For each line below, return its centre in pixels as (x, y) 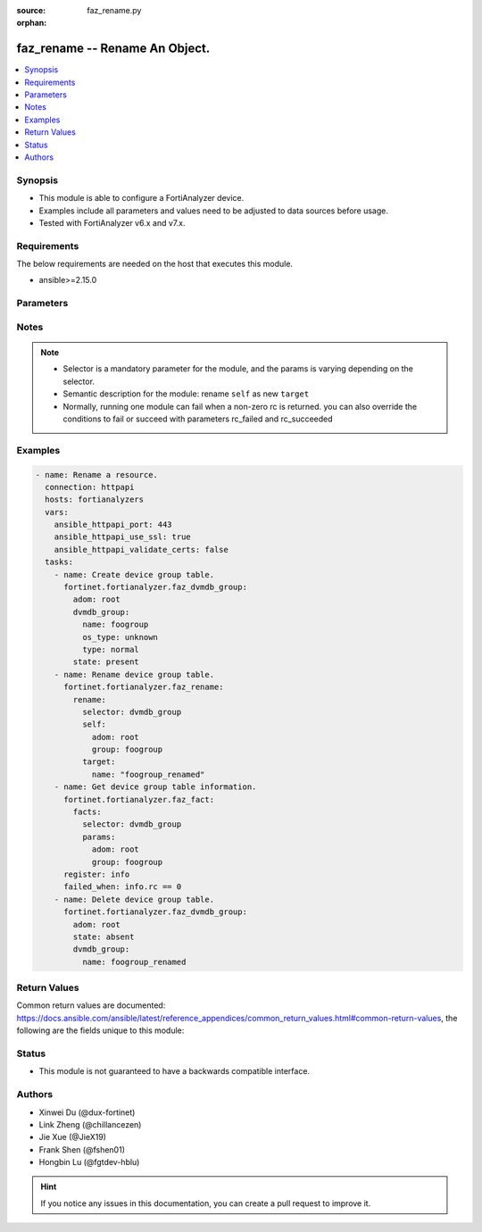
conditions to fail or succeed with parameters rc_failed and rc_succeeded (198, 419)
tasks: (59, 562)
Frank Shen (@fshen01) (82, 1149)
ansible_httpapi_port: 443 (113, 525)
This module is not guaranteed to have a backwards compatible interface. (175, 1071)
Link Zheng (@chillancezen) (90, 1124)
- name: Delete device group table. (134, 899)
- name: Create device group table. (134, 574)
